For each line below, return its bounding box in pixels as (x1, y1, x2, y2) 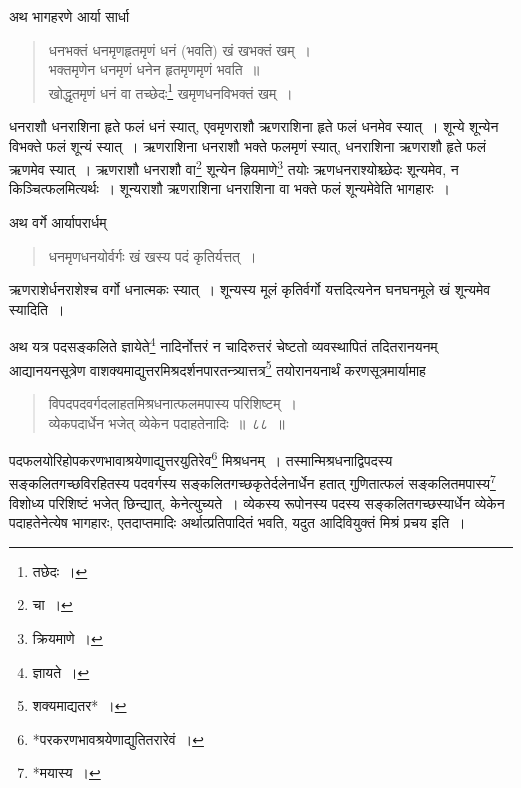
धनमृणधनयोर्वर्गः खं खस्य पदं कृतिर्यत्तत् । (48, 245, 257, 266)
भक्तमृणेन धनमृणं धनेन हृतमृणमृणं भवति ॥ (48, 59, 260, 80)
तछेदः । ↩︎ (32, 560, 88, 581)
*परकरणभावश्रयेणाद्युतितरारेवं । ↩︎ (32, 728, 204, 749)
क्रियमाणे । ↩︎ (32, 628, 103, 648)
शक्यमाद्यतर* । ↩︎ (32, 695, 127, 716)
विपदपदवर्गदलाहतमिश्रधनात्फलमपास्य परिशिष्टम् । (48, 392, 297, 413)
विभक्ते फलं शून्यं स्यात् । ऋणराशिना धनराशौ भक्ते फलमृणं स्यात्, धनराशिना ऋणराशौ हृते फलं (9, 135, 486, 156)
